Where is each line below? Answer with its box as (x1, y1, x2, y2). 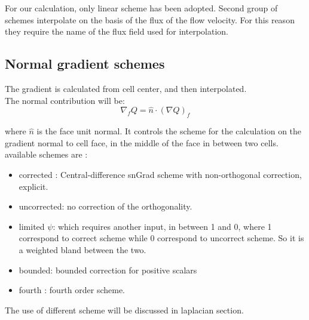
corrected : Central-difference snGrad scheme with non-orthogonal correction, (19, 168, 302, 180)
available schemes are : (5, 148, 88, 161)
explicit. (19, 180, 48, 192)
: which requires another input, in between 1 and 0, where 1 (53, 220, 272, 232)
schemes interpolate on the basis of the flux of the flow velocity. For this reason (5, 13, 295, 26)
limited (19, 220, 45, 232)
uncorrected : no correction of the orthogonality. (19, 200, 192, 213)
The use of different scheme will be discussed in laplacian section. (5, 303, 244, 316)
